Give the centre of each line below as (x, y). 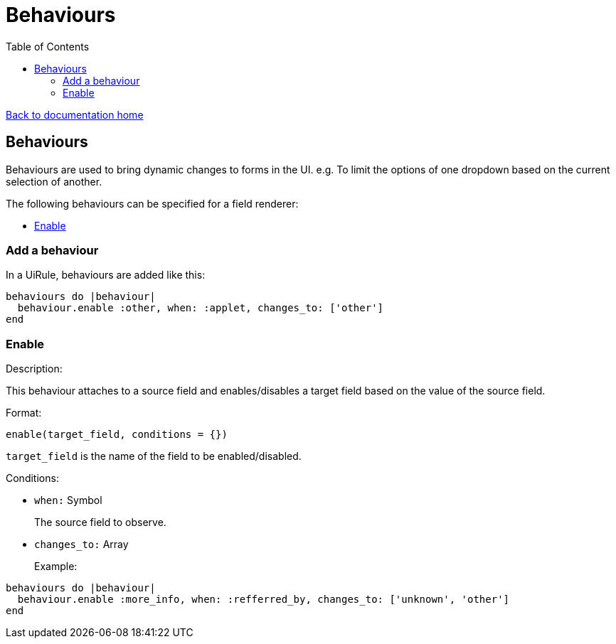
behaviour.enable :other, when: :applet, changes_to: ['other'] (201, 308)
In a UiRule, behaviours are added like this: (106, 275)
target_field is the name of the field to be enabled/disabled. (154, 456)
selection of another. (54, 181)
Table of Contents (48, 46)
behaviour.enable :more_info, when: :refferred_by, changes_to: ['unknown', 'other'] (264, 600)
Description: (34, 369)
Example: (56, 567)
